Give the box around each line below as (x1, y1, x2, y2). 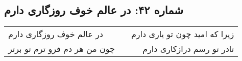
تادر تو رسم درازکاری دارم (142, 43, 234, 55)
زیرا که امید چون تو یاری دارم (131, 28, 234, 40)
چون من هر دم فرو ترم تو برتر (8, 43, 115, 55)
